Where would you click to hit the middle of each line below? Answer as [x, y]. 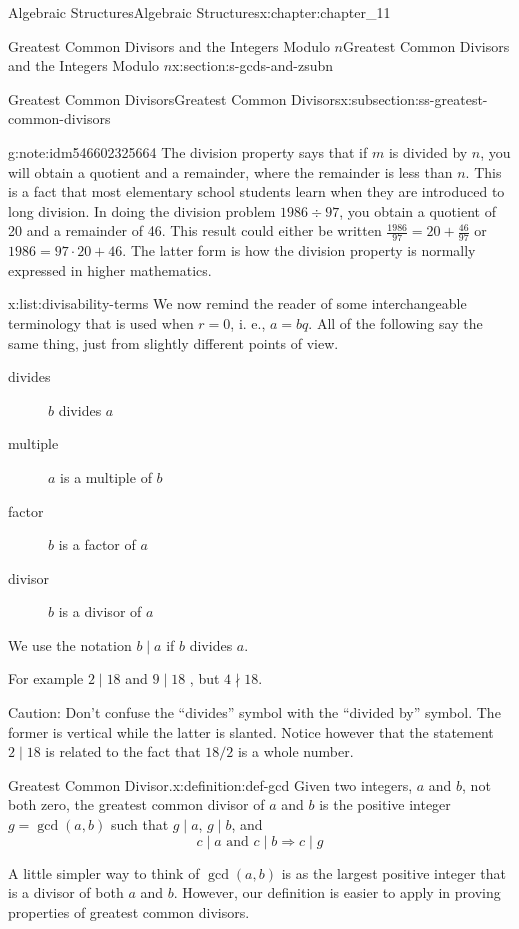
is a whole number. [295, 751]
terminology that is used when [101, 322]
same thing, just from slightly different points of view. [173, 342]
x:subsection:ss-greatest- [414, 98]
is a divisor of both [66, 892]
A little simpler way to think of [104, 872]
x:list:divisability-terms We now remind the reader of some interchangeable [237, 303]
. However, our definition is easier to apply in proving [337, 892]
